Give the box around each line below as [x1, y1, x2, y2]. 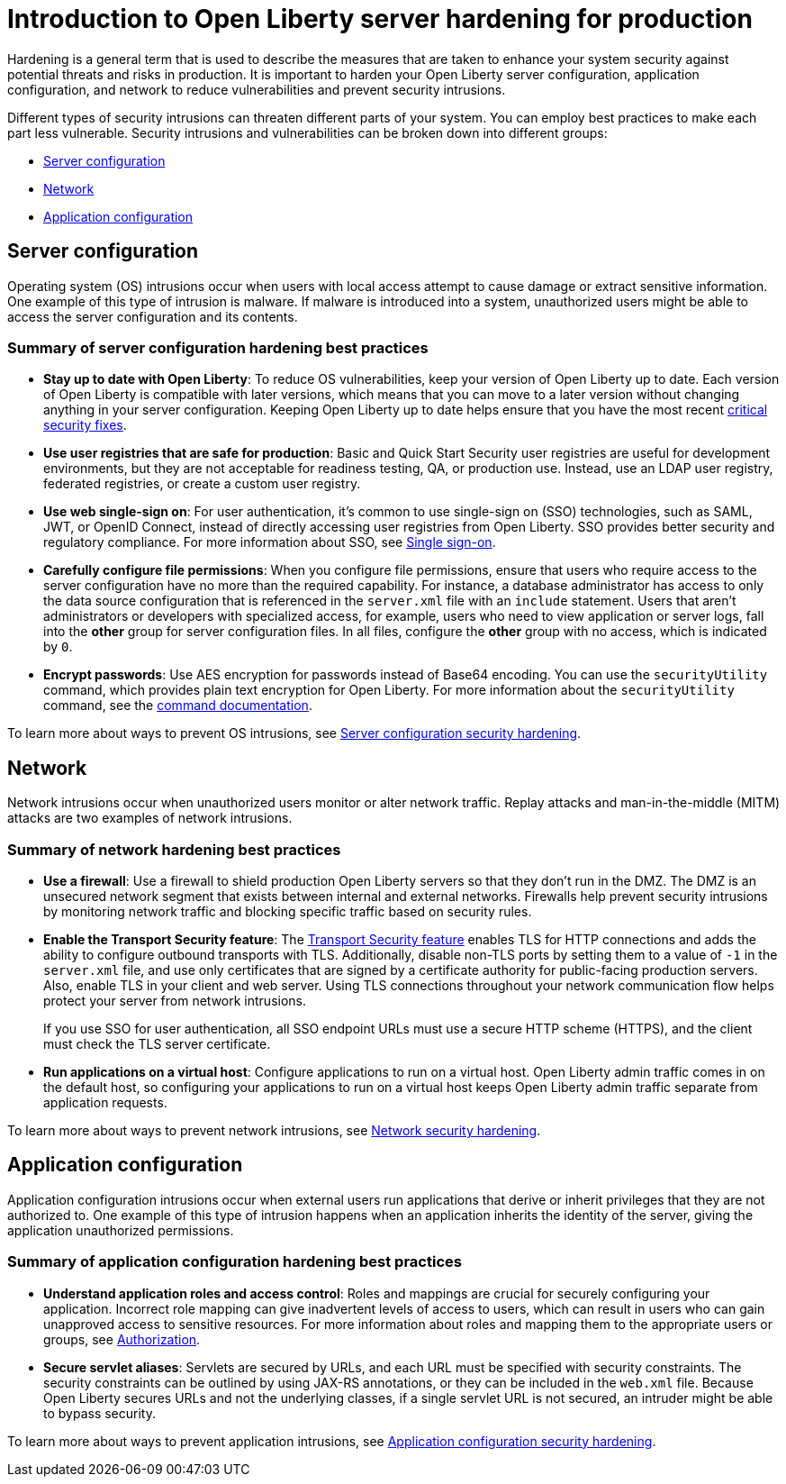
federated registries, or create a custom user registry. [43, 476, 361, 492]
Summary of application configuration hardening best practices [7, 1252, 462, 1271]
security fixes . [43, 417, 127, 433]
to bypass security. [43, 1405, 156, 1421]
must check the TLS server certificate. [43, 1035, 271, 1052]
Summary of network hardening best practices [7, 840, 341, 859]
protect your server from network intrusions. [43, 992, 307, 1008]
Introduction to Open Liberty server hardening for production [7, 4, 753, 34]
